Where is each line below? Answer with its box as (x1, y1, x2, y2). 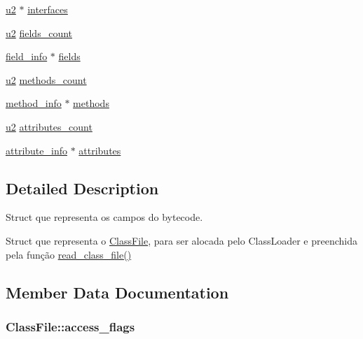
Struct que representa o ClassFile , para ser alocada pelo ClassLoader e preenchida (6, 233, 357, 247)
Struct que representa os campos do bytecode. (6, 210, 203, 224)
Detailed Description (6, 177, 159, 199)
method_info (6, 96, 62, 110)
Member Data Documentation (6, 281, 229, 303)
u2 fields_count (6, 25, 72, 40)
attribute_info (6, 143, 67, 157)
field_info (6, 49, 48, 64)
